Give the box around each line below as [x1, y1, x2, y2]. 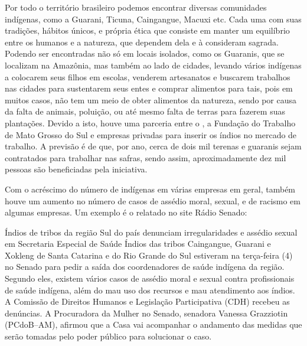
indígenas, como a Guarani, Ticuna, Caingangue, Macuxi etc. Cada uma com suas [5, 12, 302, 25]
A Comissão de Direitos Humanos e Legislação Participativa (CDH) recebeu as [5, 295, 290, 308]
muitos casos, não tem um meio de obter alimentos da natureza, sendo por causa [5, 93, 297, 106]
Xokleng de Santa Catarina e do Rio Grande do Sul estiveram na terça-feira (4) [5, 249, 293, 261]
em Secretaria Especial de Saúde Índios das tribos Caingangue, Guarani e [5, 237, 271, 250]
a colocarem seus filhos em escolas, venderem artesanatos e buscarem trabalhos [5, 70, 290, 83]
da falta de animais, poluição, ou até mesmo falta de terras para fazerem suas [5, 105, 285, 117]
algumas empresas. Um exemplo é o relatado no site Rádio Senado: [5, 206, 247, 218]
